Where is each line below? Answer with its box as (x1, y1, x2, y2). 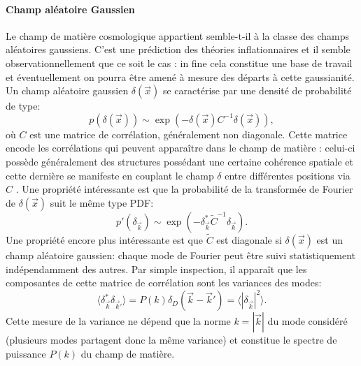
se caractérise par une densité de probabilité (162, 83, 352, 98)
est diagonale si (216, 232, 282, 247)
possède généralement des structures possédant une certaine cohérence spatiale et (6, 154, 353, 168)
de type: (6, 98, 41, 113)
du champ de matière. (80, 346, 175, 360)
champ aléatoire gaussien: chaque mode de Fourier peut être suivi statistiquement (6, 247, 356, 262)
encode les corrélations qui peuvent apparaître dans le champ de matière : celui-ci (6, 140, 355, 155)
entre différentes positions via (225, 168, 351, 182)
